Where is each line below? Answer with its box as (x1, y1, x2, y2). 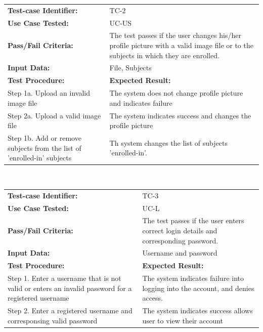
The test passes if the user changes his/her (109, 30, 241, 40)
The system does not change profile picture (109, 88, 243, 98)
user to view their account (142, 315, 224, 325)
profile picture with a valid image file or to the (109, 40, 253, 51)
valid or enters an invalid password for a (8, 282, 132, 293)
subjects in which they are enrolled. (109, 50, 220, 60)
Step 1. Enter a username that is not (8, 273, 121, 283)
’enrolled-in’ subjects (8, 152, 72, 163)
